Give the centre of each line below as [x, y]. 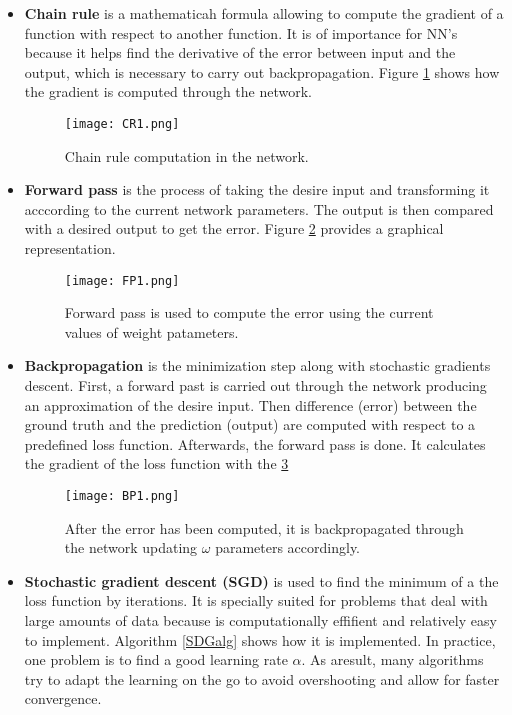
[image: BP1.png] [122, 496]
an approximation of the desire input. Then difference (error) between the [250, 404]
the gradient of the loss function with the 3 [156, 463]
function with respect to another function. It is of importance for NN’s [241, 32]
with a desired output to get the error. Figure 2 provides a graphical [234, 228]
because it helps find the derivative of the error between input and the [240, 52]
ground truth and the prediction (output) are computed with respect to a [250, 424]
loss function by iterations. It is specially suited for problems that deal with [256, 600]
